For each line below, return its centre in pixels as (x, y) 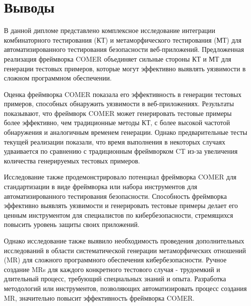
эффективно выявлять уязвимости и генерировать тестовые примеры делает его (121, 205)
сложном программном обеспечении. (58, 78)
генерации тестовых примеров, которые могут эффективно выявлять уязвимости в (125, 68)
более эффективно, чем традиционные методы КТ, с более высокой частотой (117, 122)
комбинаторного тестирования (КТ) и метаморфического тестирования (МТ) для (123, 40)
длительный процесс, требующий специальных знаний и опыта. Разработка (115, 279)
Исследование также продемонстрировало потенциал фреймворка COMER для (120, 177)
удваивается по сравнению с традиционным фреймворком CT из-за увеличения (121, 151)
